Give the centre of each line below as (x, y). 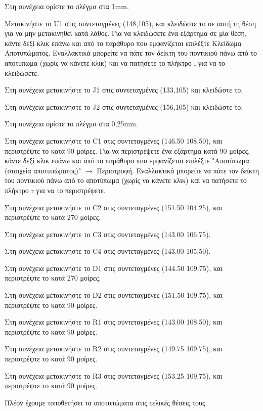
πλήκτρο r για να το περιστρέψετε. (55, 190)
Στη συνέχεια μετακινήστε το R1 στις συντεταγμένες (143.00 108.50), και (114, 322)
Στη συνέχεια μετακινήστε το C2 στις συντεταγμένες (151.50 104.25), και (114, 207)
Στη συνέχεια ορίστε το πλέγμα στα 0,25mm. (71, 124)
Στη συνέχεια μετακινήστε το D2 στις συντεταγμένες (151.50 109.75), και (114, 295)
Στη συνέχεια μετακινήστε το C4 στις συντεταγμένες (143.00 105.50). (108, 251)
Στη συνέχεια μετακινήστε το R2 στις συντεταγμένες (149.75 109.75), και (114, 349)
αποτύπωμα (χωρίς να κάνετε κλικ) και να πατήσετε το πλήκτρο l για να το (115, 62)
